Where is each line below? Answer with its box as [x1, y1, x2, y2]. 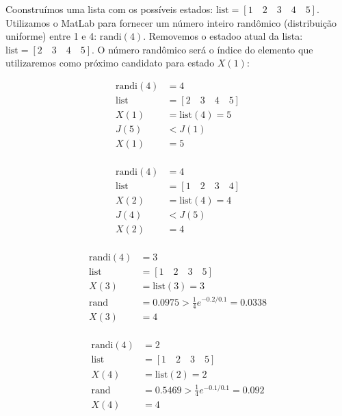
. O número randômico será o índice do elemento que [92, 42, 313, 56]
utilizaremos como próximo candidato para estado [5, 56, 215, 70]
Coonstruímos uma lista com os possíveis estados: [5, 2, 213, 16]
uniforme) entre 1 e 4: [5, 29, 97, 43]
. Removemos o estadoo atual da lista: [143, 29, 303, 43]
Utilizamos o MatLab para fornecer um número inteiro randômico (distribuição [5, 15, 337, 29]
